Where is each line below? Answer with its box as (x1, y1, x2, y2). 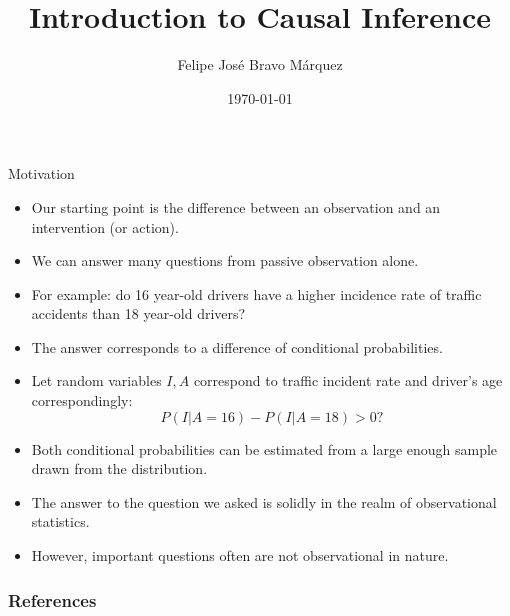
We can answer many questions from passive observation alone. (31, 250, 419, 271)
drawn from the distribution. (31, 458, 208, 479)
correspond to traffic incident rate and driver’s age (193, 370, 503, 391)
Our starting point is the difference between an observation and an (31, 196, 441, 217)
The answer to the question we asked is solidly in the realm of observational (31, 491, 497, 512)
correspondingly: (31, 390, 133, 411)
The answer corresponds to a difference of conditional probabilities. (31, 336, 443, 357)
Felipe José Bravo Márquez (177, 54, 343, 75)
